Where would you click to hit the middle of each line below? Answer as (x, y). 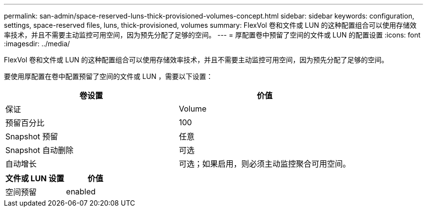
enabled (81, 192)
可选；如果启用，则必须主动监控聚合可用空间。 (265, 164)
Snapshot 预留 (32, 136)
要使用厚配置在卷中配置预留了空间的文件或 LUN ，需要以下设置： (108, 76)
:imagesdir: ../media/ (37, 44)
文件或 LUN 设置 (35, 178)
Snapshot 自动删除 (39, 150)
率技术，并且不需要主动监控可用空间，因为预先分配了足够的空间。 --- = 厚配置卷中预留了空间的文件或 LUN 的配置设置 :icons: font (212, 35)
